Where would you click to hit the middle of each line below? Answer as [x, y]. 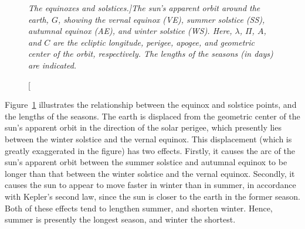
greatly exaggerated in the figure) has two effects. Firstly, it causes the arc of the [150, 150]
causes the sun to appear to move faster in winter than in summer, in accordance [150, 185]
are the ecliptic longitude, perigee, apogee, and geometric [154, 42]
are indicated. [52, 65]
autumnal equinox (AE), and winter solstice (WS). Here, [130, 31]
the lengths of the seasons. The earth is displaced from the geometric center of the [152, 116]
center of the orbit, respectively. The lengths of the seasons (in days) [151, 54]
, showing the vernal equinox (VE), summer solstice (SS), [161, 19]
